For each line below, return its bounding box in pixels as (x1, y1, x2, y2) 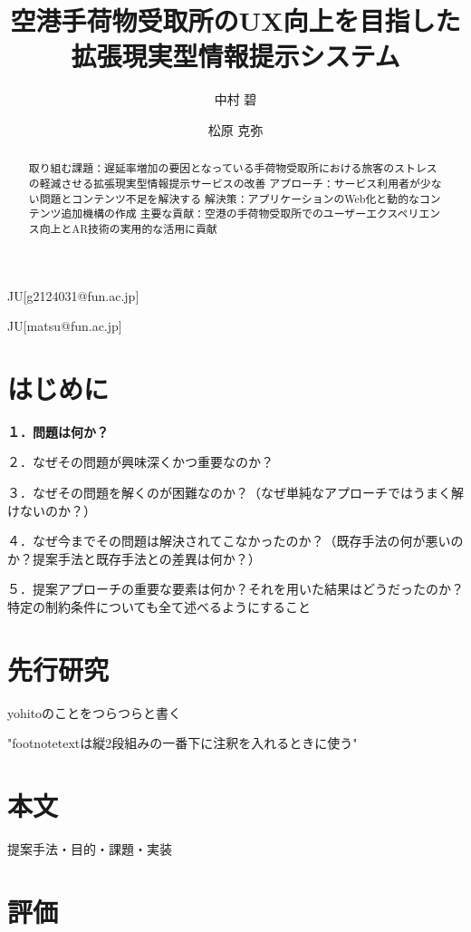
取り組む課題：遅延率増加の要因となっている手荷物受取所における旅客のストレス (28, 160, 437, 176)
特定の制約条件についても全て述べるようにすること (7, 597, 312, 616)
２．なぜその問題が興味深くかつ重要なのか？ (7, 452, 274, 471)
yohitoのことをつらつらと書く (7, 703, 182, 722)
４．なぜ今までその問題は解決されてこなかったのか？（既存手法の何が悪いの (7, 531, 464, 550)
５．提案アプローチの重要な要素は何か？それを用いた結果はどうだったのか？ (7, 579, 464, 598)
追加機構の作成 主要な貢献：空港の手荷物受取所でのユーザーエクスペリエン (61, 206, 441, 221)
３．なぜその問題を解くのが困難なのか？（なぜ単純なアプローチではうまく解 (7, 483, 464, 502)
